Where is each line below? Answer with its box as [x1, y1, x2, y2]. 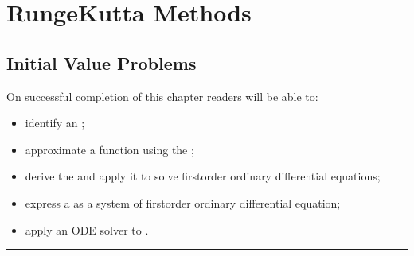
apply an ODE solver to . [25, 221, 149, 238]
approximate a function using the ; [25, 141, 194, 157]
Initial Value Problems [6, 50, 197, 75]
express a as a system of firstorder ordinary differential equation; [25, 194, 341, 211]
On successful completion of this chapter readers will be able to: [6, 87, 318, 104]
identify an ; [25, 114, 85, 131]
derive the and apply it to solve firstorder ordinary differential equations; [25, 168, 381, 184]
